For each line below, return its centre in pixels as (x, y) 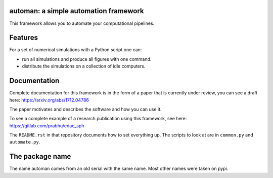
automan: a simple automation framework (77, 11)
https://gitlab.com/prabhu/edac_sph (47, 126)
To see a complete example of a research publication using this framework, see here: (98, 119)
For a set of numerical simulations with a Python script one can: (76, 50)
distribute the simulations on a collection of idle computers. (84, 66)
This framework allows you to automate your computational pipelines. (82, 23)
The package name (40, 156)
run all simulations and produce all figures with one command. (87, 59)
